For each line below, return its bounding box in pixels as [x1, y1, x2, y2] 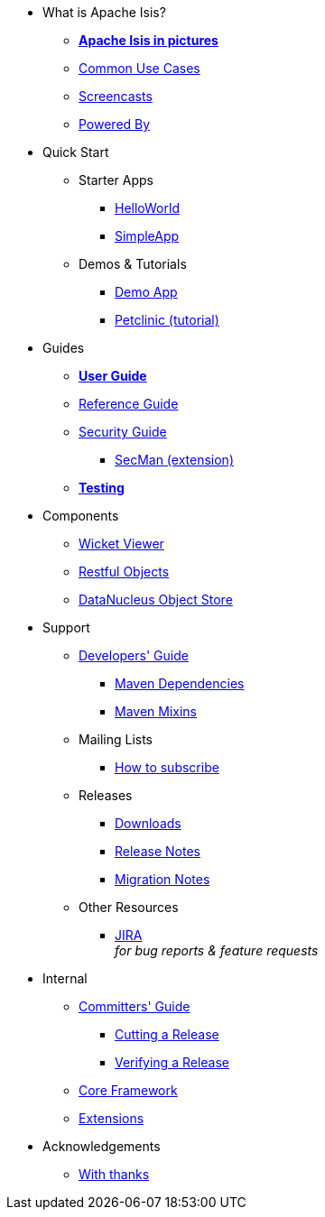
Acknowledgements [42, 1139, 161, 1154]
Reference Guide [79, 396, 179, 411]
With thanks [79, 1166, 150, 1182]
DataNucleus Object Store [79, 592, 233, 607]
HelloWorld [115, 200, 180, 216]
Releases [79, 788, 133, 803]
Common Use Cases [79, 60, 200, 76]
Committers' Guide [79, 999, 190, 1014]
